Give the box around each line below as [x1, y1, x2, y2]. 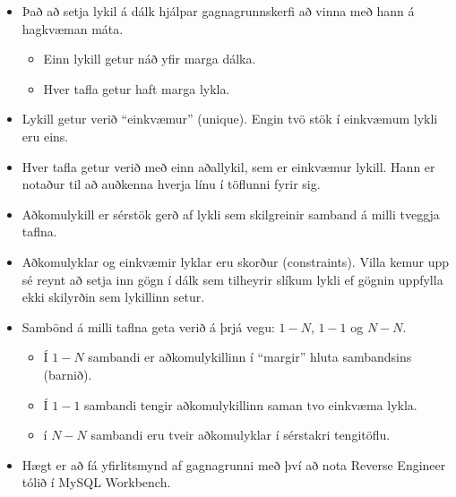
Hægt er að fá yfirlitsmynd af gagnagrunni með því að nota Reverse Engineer [22, 455, 446, 474]
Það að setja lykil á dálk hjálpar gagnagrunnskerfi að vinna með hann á [22, 2, 415, 20]
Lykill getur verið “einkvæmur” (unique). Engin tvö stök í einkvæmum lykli [22, 109, 438, 128]
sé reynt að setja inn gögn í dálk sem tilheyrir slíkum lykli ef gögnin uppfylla [22, 270, 443, 288]
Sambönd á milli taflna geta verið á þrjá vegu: [22, 317, 275, 336]
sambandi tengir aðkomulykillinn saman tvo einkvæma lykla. [84, 395, 417, 414]
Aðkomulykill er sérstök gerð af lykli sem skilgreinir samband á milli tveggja [22, 204, 440, 223]
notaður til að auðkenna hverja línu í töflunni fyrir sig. [22, 175, 321, 193]
